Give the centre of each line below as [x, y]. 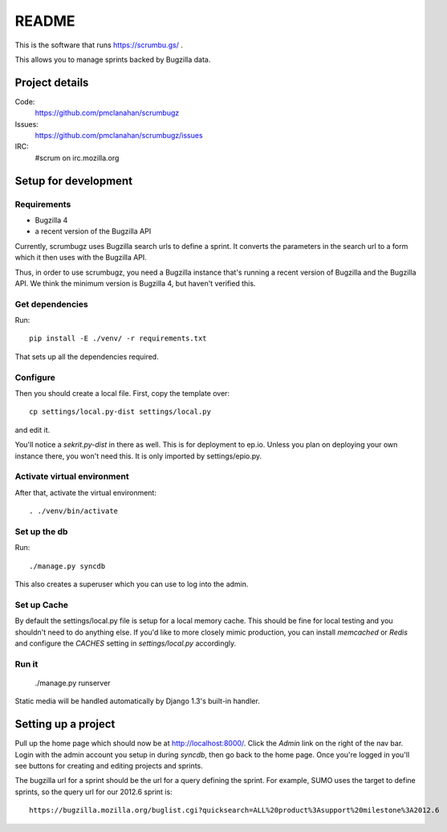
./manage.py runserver [73, 683]
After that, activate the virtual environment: [85, 492]
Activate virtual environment [72, 476]
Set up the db [41, 532]
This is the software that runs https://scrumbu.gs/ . [99, 45]
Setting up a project [65, 724]
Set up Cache [41, 605]
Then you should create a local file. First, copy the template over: [122, 393]
